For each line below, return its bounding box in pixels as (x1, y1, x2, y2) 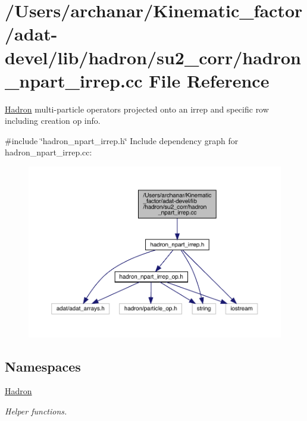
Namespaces (5, 357, 81, 375)
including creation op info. (5, 114, 101, 127)
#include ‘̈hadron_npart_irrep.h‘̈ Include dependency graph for (5, 134, 239, 146)
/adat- (5, 21, 58, 46)
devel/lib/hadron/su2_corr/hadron (5, 45, 301, 69)
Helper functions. (5, 405, 67, 417)
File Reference (149, 68, 270, 92)
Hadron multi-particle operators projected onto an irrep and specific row (5, 102, 269, 115)
